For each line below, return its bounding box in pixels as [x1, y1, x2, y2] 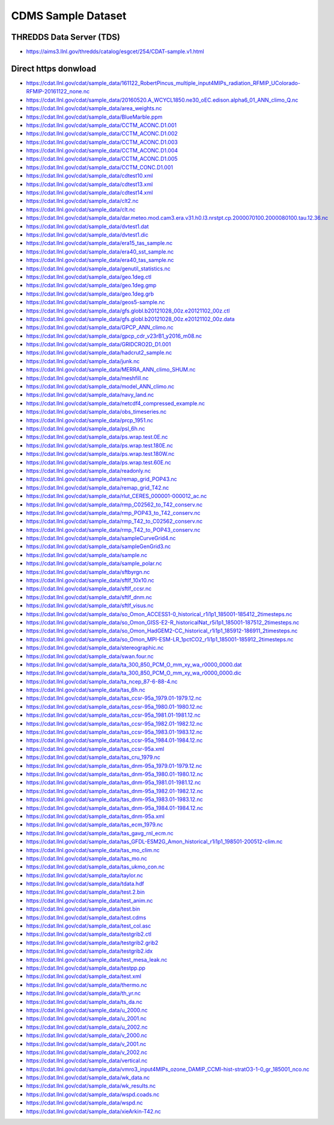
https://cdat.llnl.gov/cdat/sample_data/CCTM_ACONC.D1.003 [26, 139, 178, 146]
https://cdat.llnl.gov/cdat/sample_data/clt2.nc [26, 198, 139, 205]
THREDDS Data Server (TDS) [11, 32, 120, 42]
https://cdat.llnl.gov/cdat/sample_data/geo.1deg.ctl [26, 273, 151, 280]
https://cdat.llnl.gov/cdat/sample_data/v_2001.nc [26, 1040, 147, 1047]
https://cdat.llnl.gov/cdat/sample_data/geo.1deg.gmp [26, 282, 157, 289]
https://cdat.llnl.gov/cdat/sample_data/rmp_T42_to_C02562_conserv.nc [26, 518, 203, 525]
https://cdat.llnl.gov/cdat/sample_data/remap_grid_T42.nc [26, 484, 169, 491]
